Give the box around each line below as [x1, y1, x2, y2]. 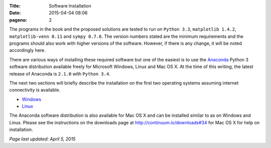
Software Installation [49, 3, 91, 9]
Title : [9, 3, 21, 9]
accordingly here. [9, 47, 46, 53]
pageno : [9, 17, 28, 23]
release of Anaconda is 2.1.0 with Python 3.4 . [9, 70, 110, 77]
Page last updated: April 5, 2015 [9, 136, 76, 142]
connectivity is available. [9, 87, 60, 93]
